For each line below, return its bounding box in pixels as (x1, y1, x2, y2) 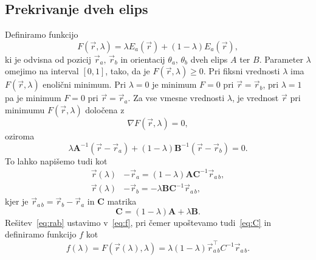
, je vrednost (232, 91, 279, 104)
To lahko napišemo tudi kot (5, 154, 108, 167)
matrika (107, 195, 137, 208)
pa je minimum (5, 91, 61, 104)
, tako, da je (105, 65, 150, 77)
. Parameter (259, 52, 303, 65)
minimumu (5, 103, 45, 116)
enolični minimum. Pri (43, 78, 126, 91)
